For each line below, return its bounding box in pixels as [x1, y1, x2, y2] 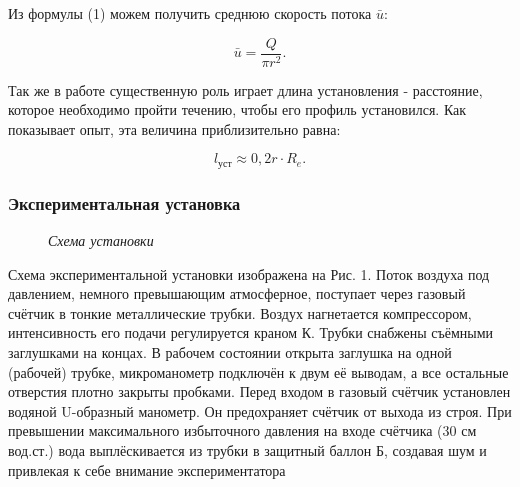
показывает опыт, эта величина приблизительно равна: [8, 118, 341, 139]
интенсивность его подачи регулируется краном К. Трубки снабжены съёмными [8, 322, 494, 343]
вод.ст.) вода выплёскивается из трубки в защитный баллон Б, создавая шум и [8, 440, 487, 461]
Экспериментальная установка [8, 190, 241, 215]
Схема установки [48, 230, 154, 251]
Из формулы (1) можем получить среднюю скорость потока [8, 3, 372, 23]
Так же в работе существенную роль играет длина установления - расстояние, [8, 79, 483, 100]
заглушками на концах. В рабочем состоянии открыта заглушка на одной [8, 342, 452, 363]
